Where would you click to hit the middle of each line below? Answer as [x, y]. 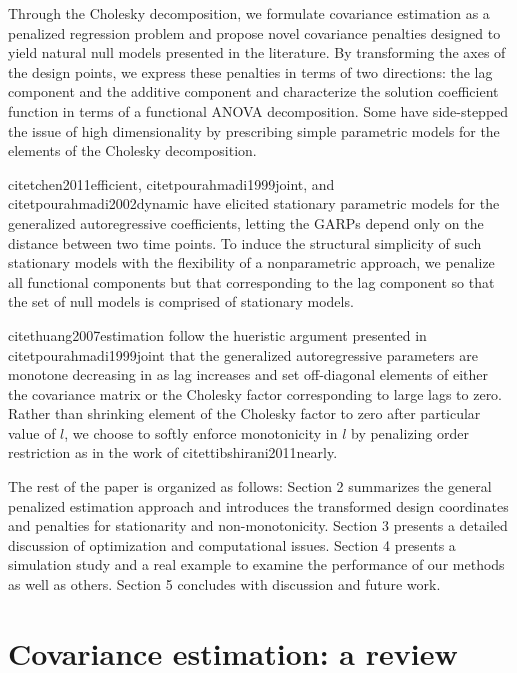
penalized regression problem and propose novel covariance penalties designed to [254, 32]
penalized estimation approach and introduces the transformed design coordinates [258, 505]
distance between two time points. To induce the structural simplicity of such [245, 242]
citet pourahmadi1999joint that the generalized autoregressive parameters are [243, 354]
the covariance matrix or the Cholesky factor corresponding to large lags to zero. [255, 393]
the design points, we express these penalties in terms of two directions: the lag [250, 71]
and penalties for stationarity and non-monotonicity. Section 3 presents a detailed [258, 525]
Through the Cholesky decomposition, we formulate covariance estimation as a [249, 13]
